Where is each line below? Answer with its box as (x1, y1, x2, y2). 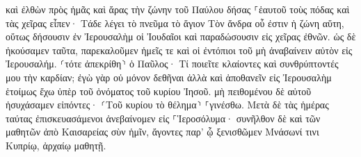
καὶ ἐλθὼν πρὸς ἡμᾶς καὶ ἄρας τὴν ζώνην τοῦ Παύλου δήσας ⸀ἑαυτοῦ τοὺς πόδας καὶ (6, 2, 350, 16)
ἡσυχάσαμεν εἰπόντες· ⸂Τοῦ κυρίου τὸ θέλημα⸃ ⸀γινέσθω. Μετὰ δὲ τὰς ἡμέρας (6, 97, 329, 112)
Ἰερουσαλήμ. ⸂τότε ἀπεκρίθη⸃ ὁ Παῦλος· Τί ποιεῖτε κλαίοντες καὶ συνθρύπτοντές (6, 56, 339, 71)
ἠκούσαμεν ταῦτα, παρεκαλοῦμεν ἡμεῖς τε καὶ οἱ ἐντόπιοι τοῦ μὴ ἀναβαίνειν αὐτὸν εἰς (6, 42, 353, 57)
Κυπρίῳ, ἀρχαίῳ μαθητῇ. (6, 138, 106, 152)
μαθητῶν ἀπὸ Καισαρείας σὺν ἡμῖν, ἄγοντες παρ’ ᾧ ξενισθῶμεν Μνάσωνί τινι (6, 124, 319, 139)
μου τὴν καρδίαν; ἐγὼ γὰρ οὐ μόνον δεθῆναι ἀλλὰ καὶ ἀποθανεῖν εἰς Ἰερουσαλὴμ (6, 69, 332, 84)
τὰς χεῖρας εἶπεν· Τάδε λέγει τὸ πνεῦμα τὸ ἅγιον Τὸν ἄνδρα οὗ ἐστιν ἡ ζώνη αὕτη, (6, 15, 344, 30)
